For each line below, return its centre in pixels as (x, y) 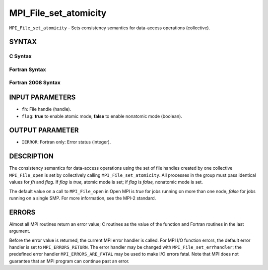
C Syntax (20, 56)
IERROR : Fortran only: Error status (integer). (66, 142)
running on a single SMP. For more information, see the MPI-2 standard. (83, 198)
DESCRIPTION (32, 156)
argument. (20, 231)
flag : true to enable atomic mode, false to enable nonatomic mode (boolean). (102, 116)
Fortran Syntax (28, 69)
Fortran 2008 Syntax (35, 83)
